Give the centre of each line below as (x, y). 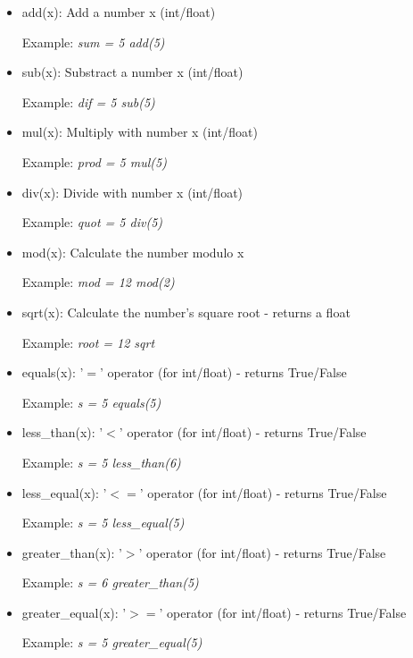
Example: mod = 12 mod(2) (98, 282)
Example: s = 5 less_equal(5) (103, 523)
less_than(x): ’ (62, 432)
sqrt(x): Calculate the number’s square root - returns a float (186, 312)
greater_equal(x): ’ (74, 612)
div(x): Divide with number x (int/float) (132, 192)
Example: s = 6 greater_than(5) (110, 582)
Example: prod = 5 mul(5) (94, 161)
